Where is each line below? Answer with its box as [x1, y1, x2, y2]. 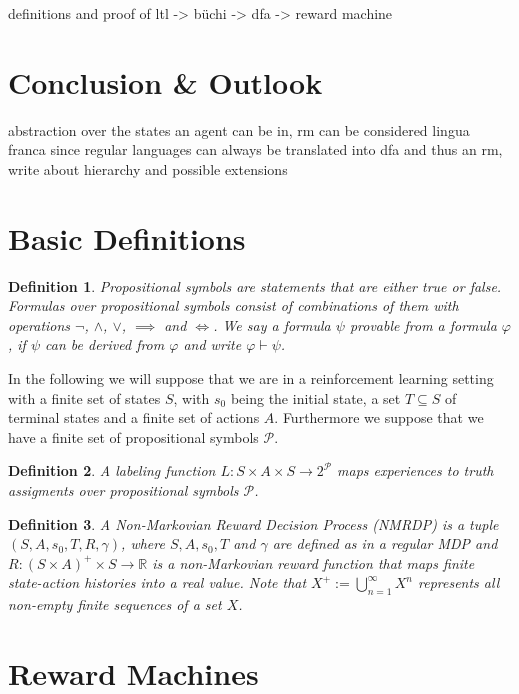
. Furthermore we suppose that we [274, 407, 484, 428]
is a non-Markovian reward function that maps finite [152, 552, 475, 573]
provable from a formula [349, 314, 497, 335]
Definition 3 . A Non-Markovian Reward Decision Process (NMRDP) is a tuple [8, 513, 499, 534]
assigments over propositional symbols [8, 479, 239, 500]
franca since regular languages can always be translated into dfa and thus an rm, [8, 139, 503, 160]
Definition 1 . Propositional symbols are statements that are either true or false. [8, 275, 502, 296]
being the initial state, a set [230, 387, 401, 408]
